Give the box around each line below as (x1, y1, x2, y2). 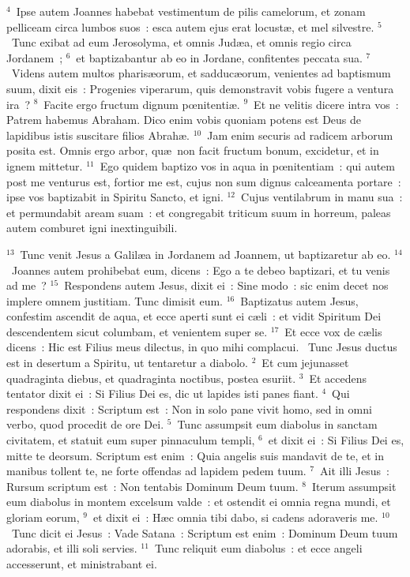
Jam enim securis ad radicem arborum (207, 126, 393, 143)
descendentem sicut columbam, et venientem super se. (6, 323, 268, 339)
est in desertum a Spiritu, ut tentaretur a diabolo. (6, 354, 249, 371)
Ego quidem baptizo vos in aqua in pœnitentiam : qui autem (100, 157, 395, 174)
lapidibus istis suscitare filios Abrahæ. (6, 126, 190, 143)
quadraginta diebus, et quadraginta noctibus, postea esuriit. (6, 369, 296, 386)
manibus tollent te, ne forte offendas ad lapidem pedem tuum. (6, 463, 307, 479)
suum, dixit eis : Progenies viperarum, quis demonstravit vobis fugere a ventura (6, 80, 394, 96)
